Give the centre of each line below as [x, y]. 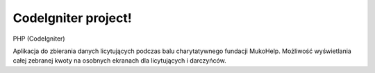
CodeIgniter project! [72, 18]
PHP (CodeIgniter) [39, 39]
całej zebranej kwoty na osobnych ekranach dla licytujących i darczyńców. [120, 61]
